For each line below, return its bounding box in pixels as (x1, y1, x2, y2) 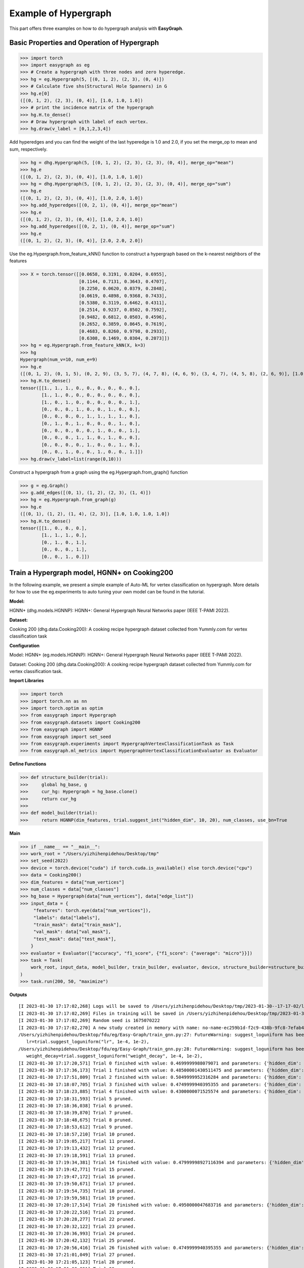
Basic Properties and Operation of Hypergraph (9, 39, 159, 47)
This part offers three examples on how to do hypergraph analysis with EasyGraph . (9, 25, 183, 31)
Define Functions (9, 761, 47, 767)
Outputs (9, 992, 27, 998)
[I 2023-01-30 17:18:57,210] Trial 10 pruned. (18, 1131, 136, 1137)
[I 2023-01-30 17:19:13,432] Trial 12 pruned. (18, 1145, 136, 1151)
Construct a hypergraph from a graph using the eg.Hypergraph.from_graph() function (9, 469, 188, 475)
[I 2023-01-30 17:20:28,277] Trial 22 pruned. (18, 1216, 136, 1222)
